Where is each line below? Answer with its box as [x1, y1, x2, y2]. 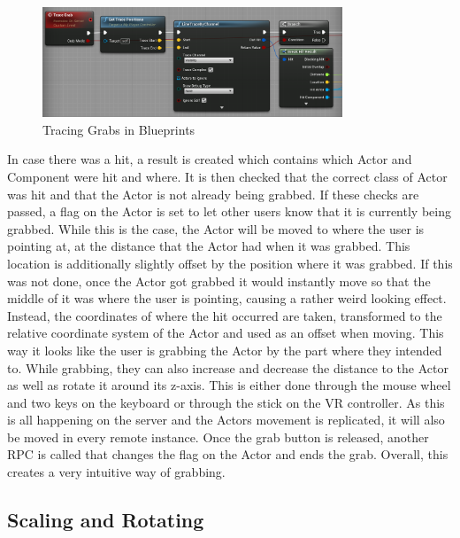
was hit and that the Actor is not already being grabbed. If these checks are [7, 184, 419, 203]
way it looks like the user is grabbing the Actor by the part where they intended [7, 340, 442, 359]
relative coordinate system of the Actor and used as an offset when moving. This [7, 324, 444, 342]
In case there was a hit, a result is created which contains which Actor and [7, 150, 412, 168]
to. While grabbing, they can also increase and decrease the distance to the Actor [7, 358, 448, 377]
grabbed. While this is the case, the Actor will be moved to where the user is [7, 219, 425, 238]
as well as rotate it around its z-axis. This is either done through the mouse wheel [7, 376, 451, 394]
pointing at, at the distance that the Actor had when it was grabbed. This [7, 237, 410, 255]
